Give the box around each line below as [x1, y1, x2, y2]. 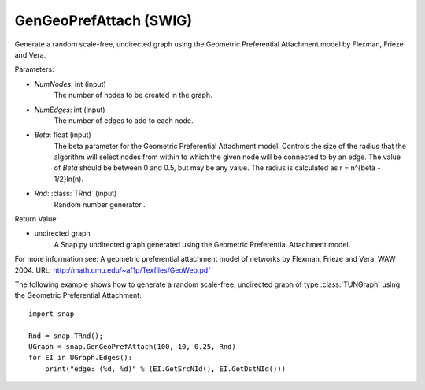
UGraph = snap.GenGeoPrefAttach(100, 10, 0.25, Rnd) [28, 342, 236, 351]
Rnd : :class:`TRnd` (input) [34, 189, 117, 199]
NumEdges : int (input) [34, 105, 105, 114]
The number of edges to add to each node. [54, 115, 194, 125]
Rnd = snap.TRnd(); [28, 331, 104, 340]
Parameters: [14, 65, 54, 74]
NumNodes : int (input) [34, 79, 106, 88]
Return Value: [14, 214, 59, 224]
